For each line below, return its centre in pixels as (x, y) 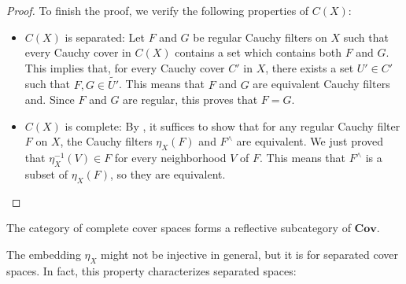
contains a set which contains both (258, 52)
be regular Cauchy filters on (260, 37)
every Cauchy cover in (78, 52)
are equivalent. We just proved (310, 141)
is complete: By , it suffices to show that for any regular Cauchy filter (233, 125)
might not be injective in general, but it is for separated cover (250, 254)
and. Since (50, 100)
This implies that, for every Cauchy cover (125, 67)
